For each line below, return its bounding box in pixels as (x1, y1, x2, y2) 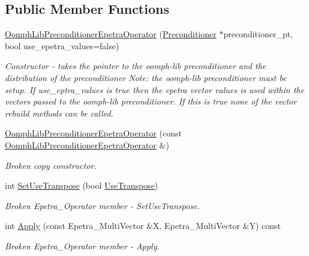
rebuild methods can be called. (5, 106, 113, 119)
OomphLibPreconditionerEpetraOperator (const (5, 127, 182, 139)
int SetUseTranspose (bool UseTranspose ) (5, 179, 158, 192)
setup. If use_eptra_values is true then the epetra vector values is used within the (5, 83, 304, 96)
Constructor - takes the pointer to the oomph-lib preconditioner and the (5, 59, 266, 72)
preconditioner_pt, (223, 28, 293, 40)
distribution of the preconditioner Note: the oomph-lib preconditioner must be (5, 71, 287, 84)
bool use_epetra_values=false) (5, 39, 119, 52)
